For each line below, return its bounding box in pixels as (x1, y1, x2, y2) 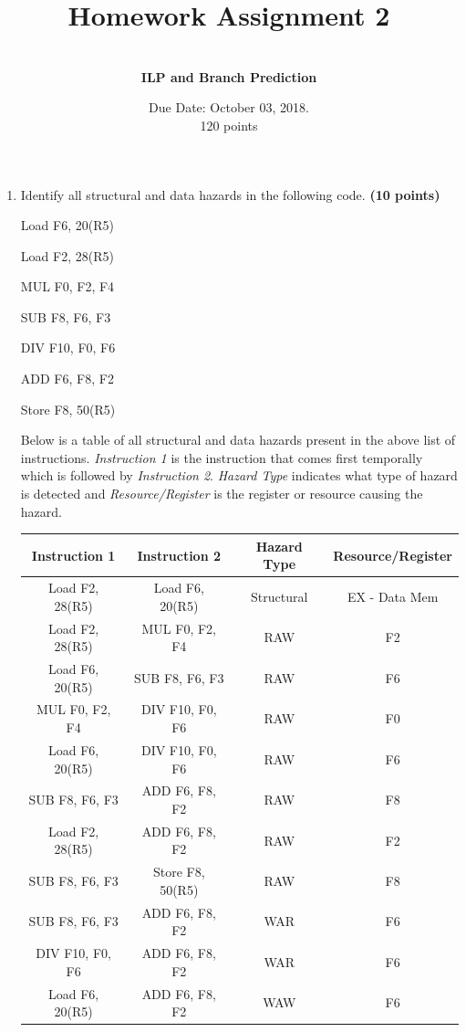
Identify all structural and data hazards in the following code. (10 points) (20, 184, 440, 204)
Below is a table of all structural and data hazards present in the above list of (20, 430, 456, 449)
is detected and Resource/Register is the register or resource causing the (20, 484, 423, 503)
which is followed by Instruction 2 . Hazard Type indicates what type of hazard (20, 466, 458, 485)
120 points (200, 115, 258, 134)
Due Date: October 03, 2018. (149, 98, 309, 117)
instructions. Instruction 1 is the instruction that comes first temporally (20, 448, 423, 467)
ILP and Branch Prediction (140, 67, 317, 86)
